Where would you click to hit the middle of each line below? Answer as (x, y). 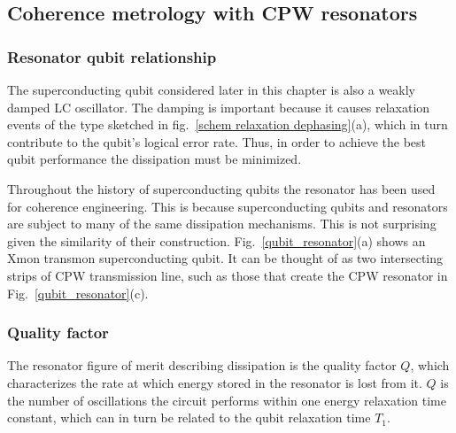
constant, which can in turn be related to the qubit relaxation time (189, 418)
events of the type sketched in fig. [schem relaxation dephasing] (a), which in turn (228, 124)
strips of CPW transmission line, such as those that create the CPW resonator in (228, 275)
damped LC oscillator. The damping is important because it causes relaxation (219, 107)
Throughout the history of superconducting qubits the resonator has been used (221, 188)
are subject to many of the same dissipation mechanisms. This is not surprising (222, 224)
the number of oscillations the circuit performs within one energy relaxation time (227, 400)
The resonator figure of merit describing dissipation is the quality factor (202, 365)
